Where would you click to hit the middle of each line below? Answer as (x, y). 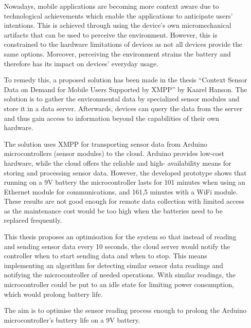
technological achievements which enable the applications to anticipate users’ (118, 15)
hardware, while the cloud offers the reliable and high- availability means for (118, 163)
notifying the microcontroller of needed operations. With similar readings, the (120, 275)
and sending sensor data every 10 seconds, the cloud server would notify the (117, 246)
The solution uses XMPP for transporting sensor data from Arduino (106, 144)
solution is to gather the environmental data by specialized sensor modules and (122, 99)
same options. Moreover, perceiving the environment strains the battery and (117, 53)
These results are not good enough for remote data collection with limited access (124, 201)
